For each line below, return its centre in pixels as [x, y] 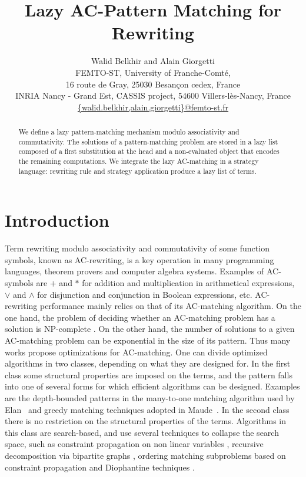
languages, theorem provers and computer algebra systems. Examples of [134, 271]
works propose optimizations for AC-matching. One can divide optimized [136, 352]
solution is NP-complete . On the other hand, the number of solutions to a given [150, 329]
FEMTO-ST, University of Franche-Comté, [153, 72]
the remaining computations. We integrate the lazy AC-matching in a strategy [139, 161]
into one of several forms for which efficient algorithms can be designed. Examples [152, 386]
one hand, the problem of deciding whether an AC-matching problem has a [140, 317]
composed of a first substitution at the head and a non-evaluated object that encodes [149, 151]
